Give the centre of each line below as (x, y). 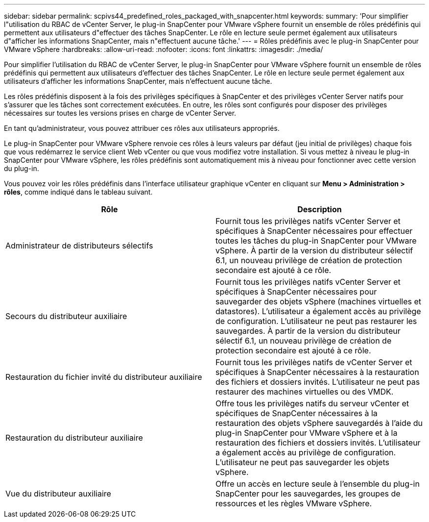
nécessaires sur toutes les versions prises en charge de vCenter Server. (120, 113)
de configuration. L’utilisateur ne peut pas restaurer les (316, 321)
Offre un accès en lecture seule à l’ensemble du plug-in (318, 484)
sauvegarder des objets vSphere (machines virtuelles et (319, 301)
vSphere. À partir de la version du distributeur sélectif (314, 250)
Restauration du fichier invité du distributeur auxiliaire (104, 377)
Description (320, 209)
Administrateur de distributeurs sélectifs (79, 246)
